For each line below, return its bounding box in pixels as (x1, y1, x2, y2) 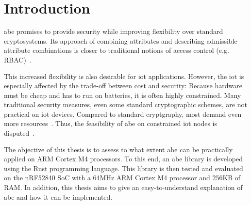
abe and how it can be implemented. (4, 191, 113, 202)
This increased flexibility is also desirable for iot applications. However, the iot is (4, 71, 244, 81)
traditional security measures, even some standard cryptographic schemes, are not (4, 99, 247, 110)
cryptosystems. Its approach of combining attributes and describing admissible (4, 35, 237, 46)
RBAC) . (4, 54, 32, 64)
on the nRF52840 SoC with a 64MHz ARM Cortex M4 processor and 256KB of (4, 173, 241, 183)
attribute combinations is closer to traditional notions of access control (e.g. (4, 45, 229, 55)
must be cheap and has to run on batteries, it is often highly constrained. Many (4, 90, 241, 100)
